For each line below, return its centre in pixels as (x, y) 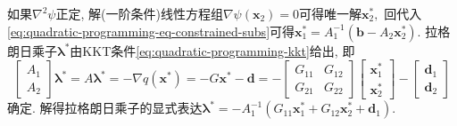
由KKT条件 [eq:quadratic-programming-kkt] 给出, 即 (212, 50)
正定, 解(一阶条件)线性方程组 (139, 13)
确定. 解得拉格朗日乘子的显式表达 (105, 108)
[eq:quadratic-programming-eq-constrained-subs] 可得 (151, 31)
